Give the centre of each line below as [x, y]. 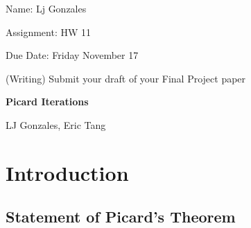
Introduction [67, 172]
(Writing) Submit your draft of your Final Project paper [126, 78]
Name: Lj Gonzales [46, 8]
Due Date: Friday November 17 [72, 55]
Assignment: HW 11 [49, 32]
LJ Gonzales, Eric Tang [56, 124]
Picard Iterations [47, 102]
